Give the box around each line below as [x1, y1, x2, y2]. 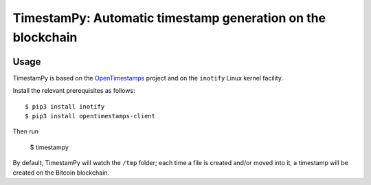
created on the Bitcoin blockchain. [12, 168, 110, 177]
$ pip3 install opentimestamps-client [25, 112, 156, 120]
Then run [12, 127, 39, 135]
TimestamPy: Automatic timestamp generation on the [12, 10, 326, 25]
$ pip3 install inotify [25, 102, 105, 110]
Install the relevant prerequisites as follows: [12, 87, 135, 95]
